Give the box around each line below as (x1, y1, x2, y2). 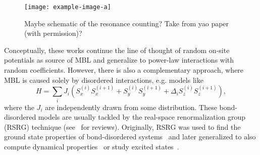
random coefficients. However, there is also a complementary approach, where (4, 65, 244, 75)
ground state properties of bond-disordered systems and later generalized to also (4, 131, 256, 142)
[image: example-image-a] (24, 4, 111, 11)
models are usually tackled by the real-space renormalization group (38, 112, 246, 122)
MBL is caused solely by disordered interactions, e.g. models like (4, 74, 203, 85)
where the (4, 101, 34, 112)
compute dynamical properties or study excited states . (4, 141, 179, 151)
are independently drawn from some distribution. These (45, 101, 217, 112)
